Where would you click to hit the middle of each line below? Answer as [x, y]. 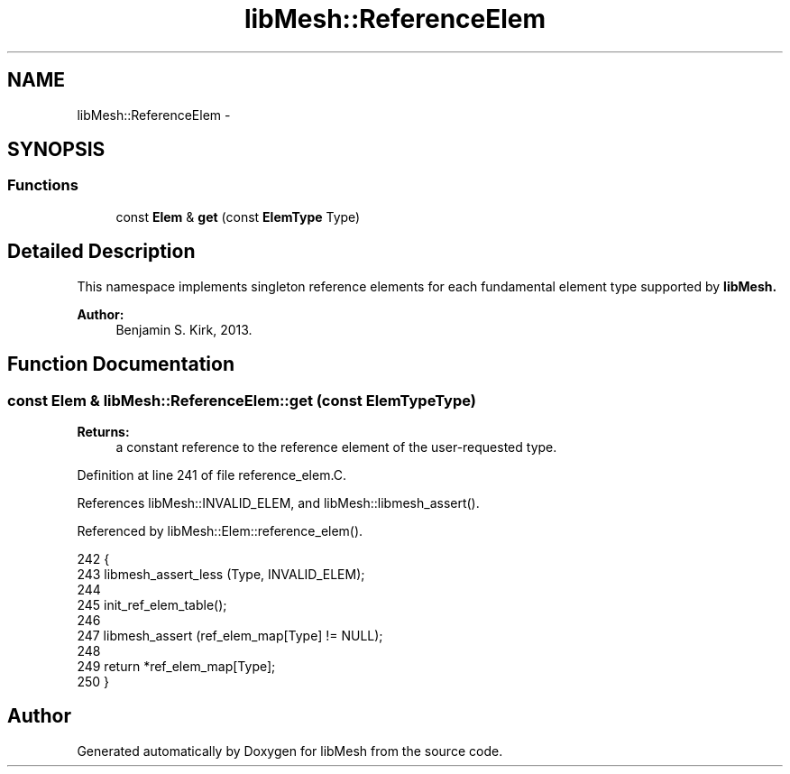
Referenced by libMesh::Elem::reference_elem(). [220, 530]
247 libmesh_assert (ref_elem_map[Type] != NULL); [230, 635]
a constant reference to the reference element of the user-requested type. [336, 447]
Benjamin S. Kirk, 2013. [184, 329]
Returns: [103, 431]
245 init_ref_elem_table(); [152, 604]
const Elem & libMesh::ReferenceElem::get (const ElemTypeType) [242, 400]
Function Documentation [121, 364]
